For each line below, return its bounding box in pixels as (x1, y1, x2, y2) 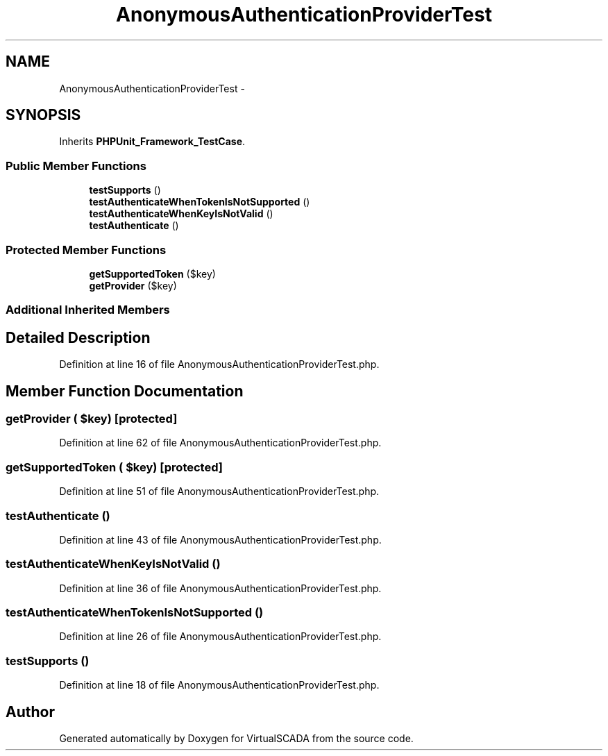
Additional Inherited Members (6, 303, 170, 317)
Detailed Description (6, 328, 151, 346)
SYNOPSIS (6, 106, 81, 124)
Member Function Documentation (6, 382, 244, 400)
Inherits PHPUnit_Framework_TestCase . (59, 135, 246, 148)
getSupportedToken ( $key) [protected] (6, 460, 223, 474)
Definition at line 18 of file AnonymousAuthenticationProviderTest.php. (59, 679, 380, 691)
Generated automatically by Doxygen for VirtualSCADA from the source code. (59, 732, 414, 744)
